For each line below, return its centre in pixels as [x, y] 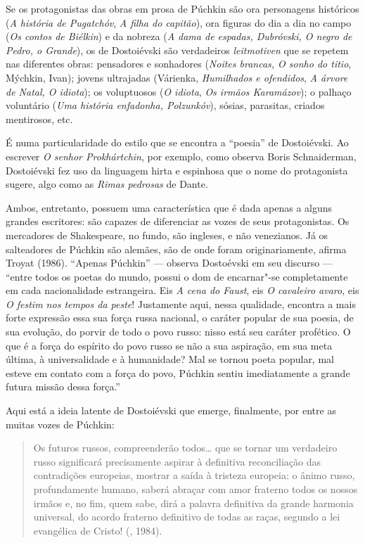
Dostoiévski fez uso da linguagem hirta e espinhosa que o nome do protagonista [177, 170]
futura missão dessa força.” [63, 387]
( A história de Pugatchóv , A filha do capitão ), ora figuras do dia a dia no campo [179, 22]
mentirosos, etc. [39, 119]
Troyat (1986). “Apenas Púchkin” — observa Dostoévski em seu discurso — [169, 263]
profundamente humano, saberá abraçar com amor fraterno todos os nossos [196, 489]
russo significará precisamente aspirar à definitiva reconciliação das [177, 461]
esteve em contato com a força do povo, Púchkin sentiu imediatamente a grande [178, 372]
